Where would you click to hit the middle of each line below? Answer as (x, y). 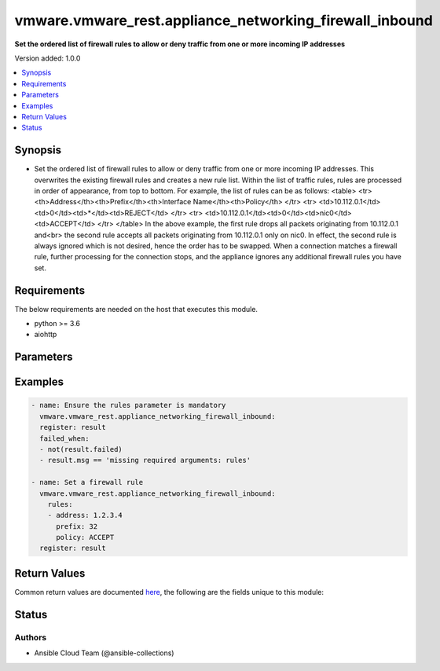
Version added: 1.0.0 (48, 58)
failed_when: (64, 438)
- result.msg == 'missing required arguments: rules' (145, 460)
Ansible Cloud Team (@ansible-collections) (104, 653)
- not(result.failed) (81, 449)
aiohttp (46, 335)
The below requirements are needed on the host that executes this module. (136, 309)
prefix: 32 (77, 526)
